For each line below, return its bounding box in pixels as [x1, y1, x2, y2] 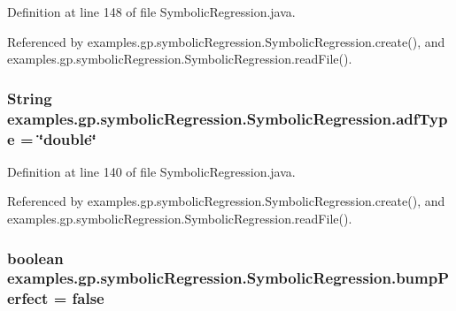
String [7, 87, 52, 109]
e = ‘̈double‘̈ [7, 127, 97, 149]
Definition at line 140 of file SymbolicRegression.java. [7, 162, 296, 180]
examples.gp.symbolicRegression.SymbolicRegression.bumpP [7, 267, 450, 289]
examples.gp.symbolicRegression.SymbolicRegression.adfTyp [7, 107, 448, 129]
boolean [7, 247, 64, 269]
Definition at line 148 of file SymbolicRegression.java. [7, 3, 296, 20]
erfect [7, 287, 49, 309]
